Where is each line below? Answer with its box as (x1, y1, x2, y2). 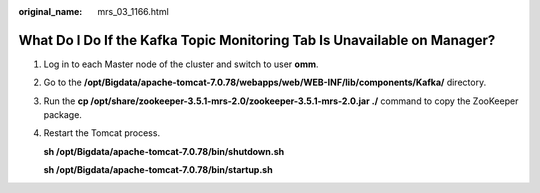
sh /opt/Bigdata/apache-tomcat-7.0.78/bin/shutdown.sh (43, 145, 285, 157)
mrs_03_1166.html (97, 6, 169, 17)
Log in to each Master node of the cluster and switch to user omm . (43, 58, 319, 70)
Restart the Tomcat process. (43, 127, 160, 139)
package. (43, 109, 82, 121)
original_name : (18, 6, 83, 17)
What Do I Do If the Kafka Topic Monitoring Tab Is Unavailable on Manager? (18, 31, 496, 49)
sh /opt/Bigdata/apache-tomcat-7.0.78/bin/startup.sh (43, 164, 274, 176)
